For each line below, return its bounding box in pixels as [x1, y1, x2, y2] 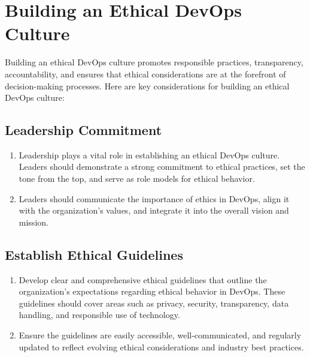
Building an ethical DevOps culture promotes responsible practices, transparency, [5, 56, 303, 68]
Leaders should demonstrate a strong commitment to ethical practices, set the [19, 160, 305, 173]
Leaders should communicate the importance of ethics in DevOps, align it [19, 192, 290, 205]
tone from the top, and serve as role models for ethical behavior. [19, 172, 255, 185]
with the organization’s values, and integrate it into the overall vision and [19, 204, 289, 217]
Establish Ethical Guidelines [5, 245, 183, 263]
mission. [19, 215, 48, 228]
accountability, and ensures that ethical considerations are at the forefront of [5, 67, 286, 80]
